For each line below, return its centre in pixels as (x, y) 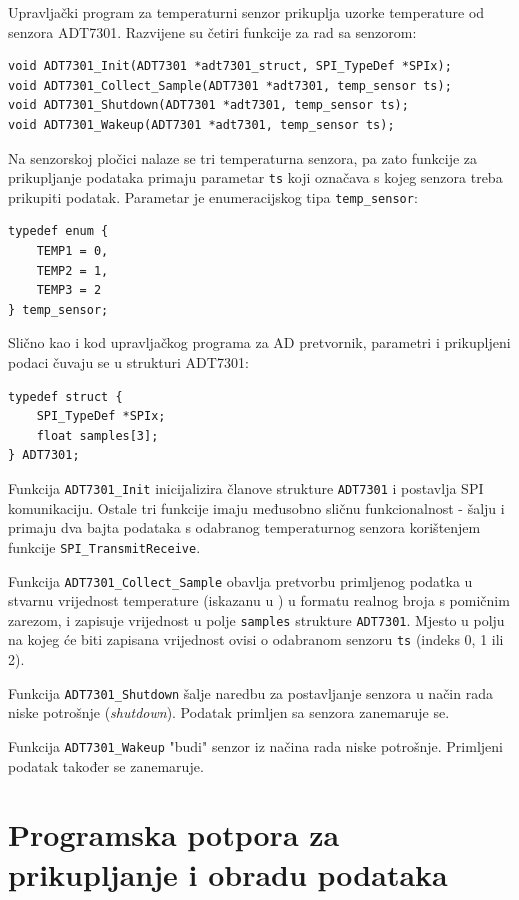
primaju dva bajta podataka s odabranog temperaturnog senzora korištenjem (244, 527)
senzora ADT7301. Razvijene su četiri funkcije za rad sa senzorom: (212, 31)
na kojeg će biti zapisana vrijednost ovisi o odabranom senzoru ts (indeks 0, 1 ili (256, 639)
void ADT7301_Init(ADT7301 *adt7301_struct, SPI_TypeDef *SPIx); (230, 66)
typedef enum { (58, 231)
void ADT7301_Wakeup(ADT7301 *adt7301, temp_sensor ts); (201, 124)
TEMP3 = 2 (69, 290)
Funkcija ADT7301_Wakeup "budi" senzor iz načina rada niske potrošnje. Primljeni (255, 745)
